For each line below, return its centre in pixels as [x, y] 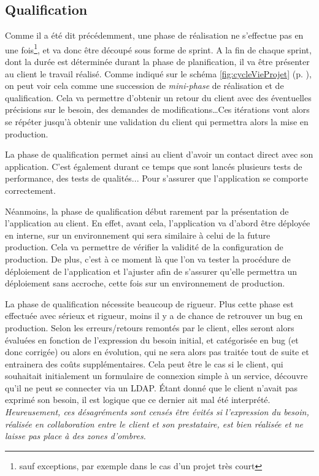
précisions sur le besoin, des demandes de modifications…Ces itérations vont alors [157, 109]
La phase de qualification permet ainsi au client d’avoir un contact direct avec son [159, 154]
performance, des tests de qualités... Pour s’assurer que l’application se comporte [157, 178]
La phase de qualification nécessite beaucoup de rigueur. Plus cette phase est [149, 303]
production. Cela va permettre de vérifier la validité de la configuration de [144, 247]
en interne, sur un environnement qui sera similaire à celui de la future [138, 235]
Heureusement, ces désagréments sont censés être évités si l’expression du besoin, [157, 412]
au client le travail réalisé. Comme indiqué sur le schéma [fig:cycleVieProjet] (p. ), [158, 73]
